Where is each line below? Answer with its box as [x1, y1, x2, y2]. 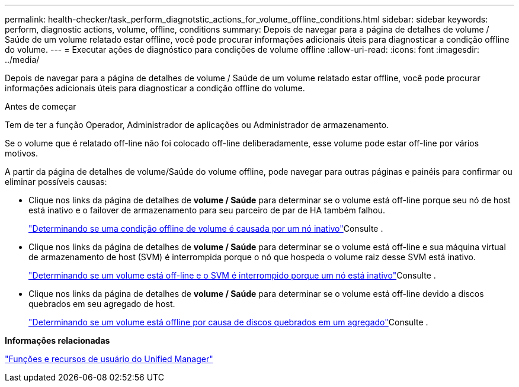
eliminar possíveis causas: [5, 177, 107, 187]
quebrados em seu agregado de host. [28, 299, 175, 309]
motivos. [5, 148, 39, 158]
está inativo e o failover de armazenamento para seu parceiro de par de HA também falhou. [28, 205, 385, 215]
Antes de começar [5, 101, 76, 111]
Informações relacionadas [5, 335, 110, 346]
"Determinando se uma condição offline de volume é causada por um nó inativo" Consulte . [28, 223, 383, 234]
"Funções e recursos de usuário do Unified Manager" [5, 354, 213, 364]
